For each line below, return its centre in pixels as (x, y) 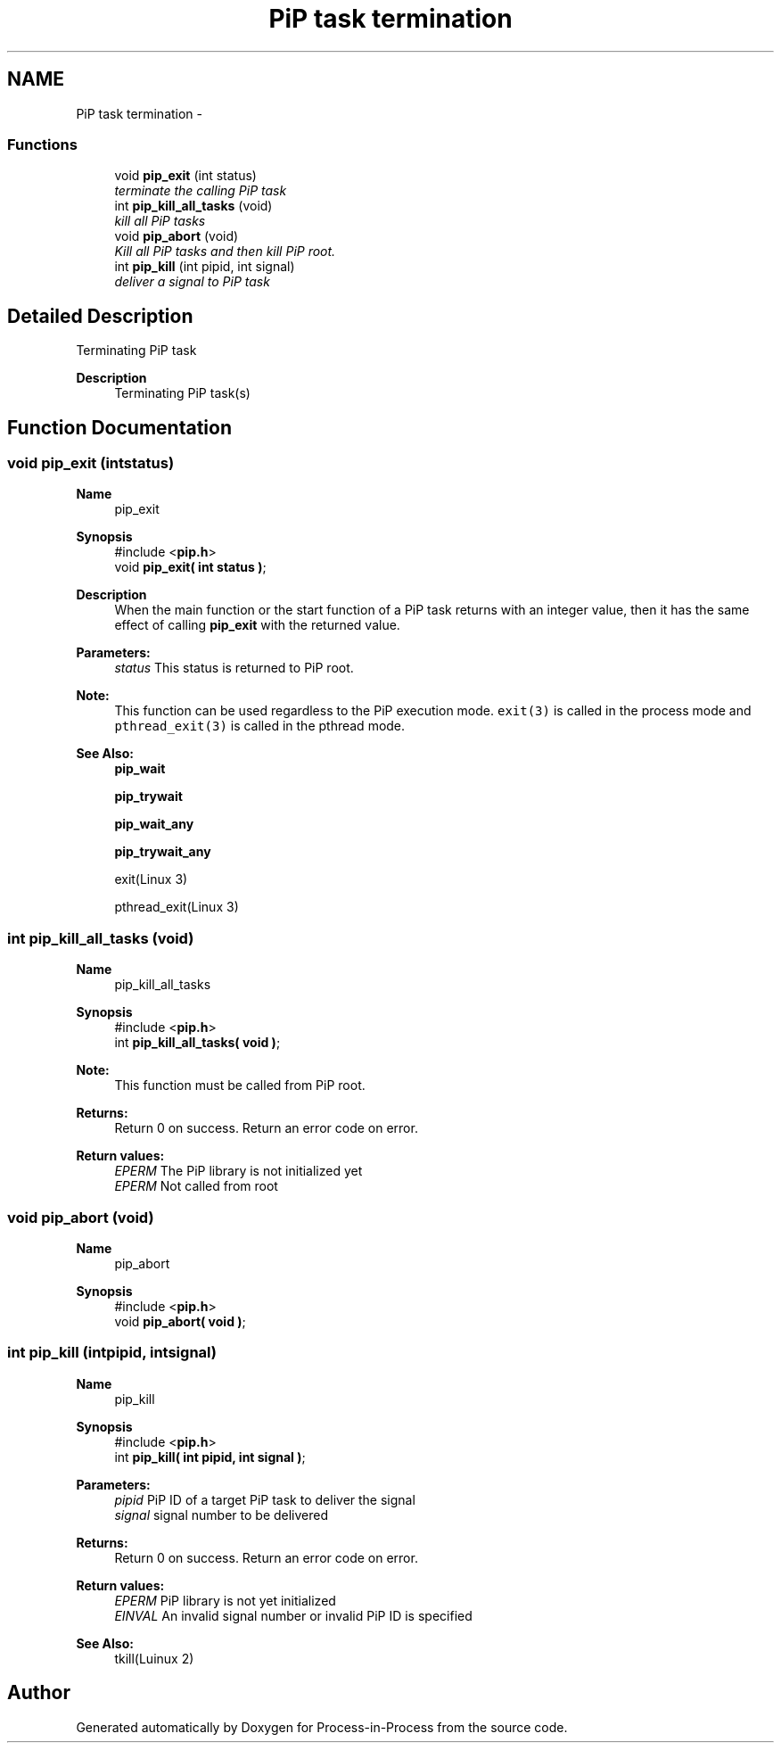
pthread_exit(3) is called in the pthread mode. (260, 726)
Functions (42, 144)
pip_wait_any (154, 824)
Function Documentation (119, 427)
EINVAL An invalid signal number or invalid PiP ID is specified (293, 1615)
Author (39, 1693)
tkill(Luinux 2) (154, 1658)
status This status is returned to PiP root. (234, 668)
